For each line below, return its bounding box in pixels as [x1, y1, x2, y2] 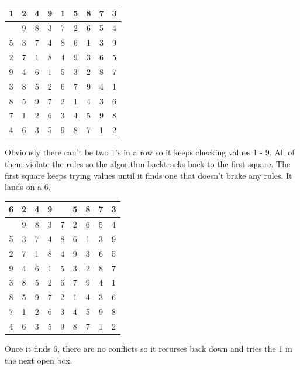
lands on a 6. [5, 181, 51, 193]
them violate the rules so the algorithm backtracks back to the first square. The [5, 157, 291, 169]
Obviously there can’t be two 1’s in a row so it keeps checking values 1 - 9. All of [5, 146, 295, 158]
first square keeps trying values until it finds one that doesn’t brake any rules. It [5, 169, 292, 181]
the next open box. [5, 354, 73, 366]
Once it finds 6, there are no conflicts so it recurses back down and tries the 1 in [5, 342, 292, 355]
